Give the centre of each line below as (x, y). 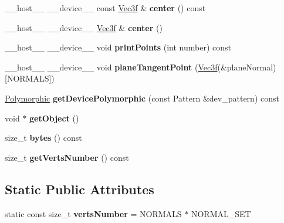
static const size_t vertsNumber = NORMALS (93, 213)
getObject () (54, 118)
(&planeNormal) (247, 67)
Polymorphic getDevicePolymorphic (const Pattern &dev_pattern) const (142, 98)
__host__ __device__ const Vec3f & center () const (105, 8)
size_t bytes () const (43, 138)
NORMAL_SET (221, 213)
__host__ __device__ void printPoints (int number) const (118, 47)
